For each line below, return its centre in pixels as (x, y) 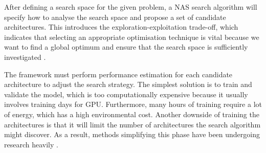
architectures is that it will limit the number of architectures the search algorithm (132, 124)
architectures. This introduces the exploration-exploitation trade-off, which (121, 27)
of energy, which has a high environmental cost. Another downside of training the (132, 114)
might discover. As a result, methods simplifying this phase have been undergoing (132, 134)
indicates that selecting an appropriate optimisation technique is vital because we (132, 37)
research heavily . (31, 144)
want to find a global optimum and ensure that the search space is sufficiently (126, 47)
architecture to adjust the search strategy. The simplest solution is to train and (128, 84)
